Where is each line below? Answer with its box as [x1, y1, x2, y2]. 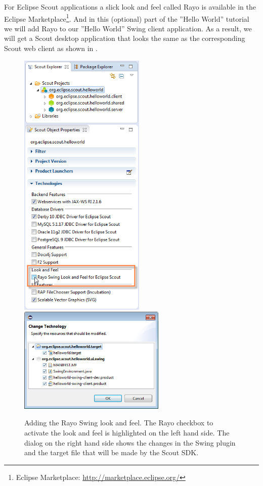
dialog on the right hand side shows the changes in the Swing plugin [24, 437, 236, 448]
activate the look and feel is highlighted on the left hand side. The [24, 427, 230, 438]
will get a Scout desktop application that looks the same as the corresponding [4, 33, 245, 43]
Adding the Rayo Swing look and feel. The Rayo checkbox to [24, 417, 213, 428]
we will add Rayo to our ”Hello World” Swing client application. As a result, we [4, 23, 252, 33]
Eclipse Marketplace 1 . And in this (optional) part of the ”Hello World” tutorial [4, 12, 249, 24]
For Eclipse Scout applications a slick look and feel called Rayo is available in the [4, 2, 256, 12]
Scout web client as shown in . [4, 43, 98, 54]
